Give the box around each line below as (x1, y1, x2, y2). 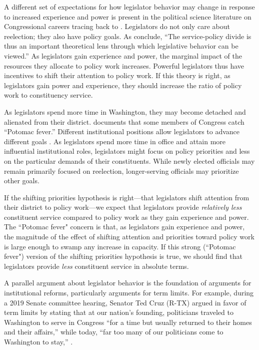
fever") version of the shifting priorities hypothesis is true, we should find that (4, 251, 242, 261)
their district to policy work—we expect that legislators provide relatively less (4, 202, 242, 212)
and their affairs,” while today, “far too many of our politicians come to (4, 326, 223, 337)
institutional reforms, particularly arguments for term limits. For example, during (4, 287, 254, 298)
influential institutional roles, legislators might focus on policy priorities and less (4, 146, 250, 156)
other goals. (4, 175, 39, 186)
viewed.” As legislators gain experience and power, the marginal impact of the (4, 50, 242, 61)
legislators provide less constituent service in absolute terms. (4, 260, 189, 271)
